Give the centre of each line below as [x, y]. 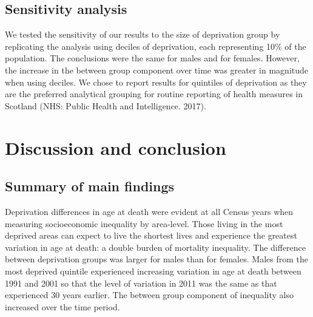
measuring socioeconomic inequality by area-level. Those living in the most [144, 223]
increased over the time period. [62, 306]
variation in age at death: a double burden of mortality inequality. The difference [156, 247]
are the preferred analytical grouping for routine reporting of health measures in [154, 94]
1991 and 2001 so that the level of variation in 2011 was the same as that [141, 283]
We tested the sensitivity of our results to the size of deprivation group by [143, 34]
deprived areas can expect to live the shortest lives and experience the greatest [151, 235]
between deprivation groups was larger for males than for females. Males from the [156, 259]
